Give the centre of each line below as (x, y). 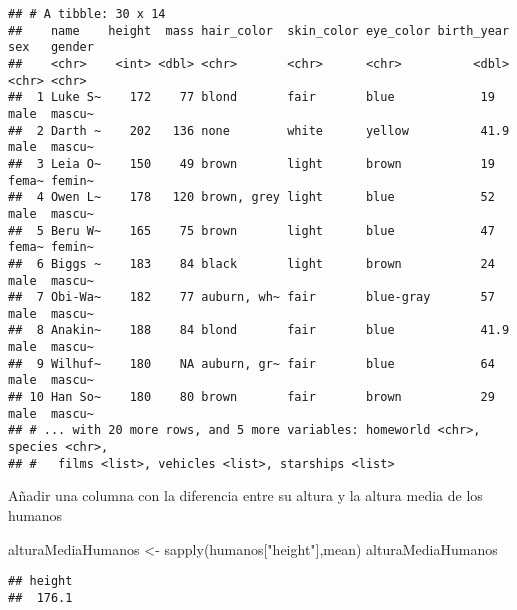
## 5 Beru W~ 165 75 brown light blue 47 (251, 230)
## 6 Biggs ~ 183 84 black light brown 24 (251, 263)
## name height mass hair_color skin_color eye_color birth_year (259, 30)
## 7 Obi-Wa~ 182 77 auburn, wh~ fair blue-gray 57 (251, 297)
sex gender (51, 47)
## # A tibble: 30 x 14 (87, 14)
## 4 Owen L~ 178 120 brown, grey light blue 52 (251, 197)
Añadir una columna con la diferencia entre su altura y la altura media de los (245, 495)
